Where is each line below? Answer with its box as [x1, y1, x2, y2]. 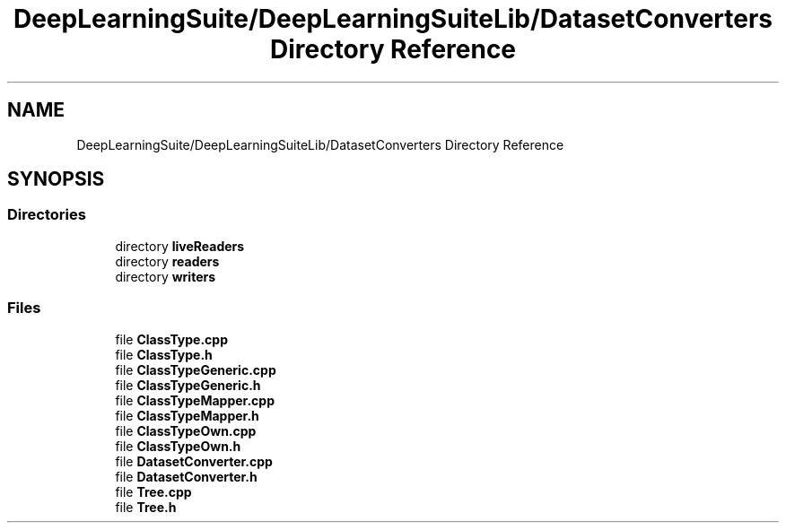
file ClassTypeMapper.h [115, 407, 259, 423]
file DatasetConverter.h [115, 468, 258, 484]
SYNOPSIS [7, 168, 105, 191]
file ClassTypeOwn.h [115, 438, 241, 454]
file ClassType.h [115, 346, 213, 362]
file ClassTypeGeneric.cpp [115, 361, 276, 378]
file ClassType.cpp [115, 331, 229, 347]
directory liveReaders [115, 238, 245, 254]
